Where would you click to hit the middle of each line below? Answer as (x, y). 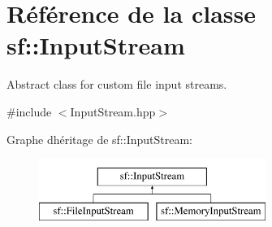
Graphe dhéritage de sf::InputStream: (99, 139)
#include (29, 111)
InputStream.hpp (113, 111)
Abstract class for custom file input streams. (117, 84)
